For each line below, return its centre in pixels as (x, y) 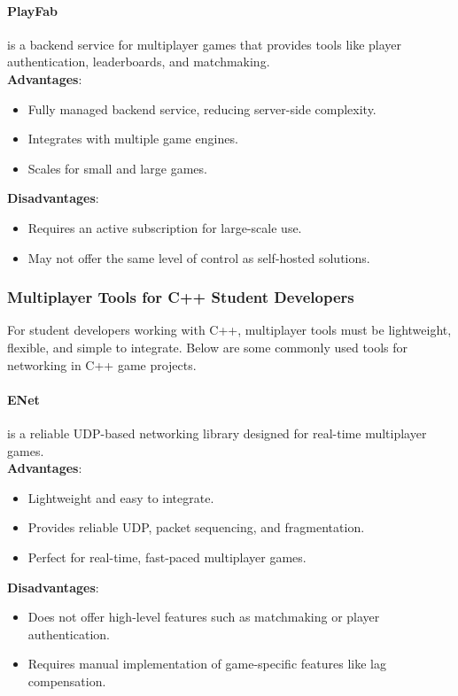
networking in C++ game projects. (102, 364)
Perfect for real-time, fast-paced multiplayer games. (167, 557)
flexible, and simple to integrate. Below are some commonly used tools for (208, 347)
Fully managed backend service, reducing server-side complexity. (202, 108)
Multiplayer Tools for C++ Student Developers (181, 297)
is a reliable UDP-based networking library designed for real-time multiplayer (217, 433)
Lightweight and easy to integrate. (121, 497)
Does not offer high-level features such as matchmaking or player (204, 617)
